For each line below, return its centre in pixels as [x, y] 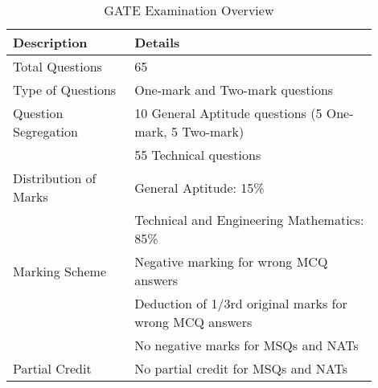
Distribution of [55, 178]
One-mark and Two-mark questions [234, 90]
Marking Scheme [60, 271]
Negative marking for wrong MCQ [231, 261]
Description [50, 42]
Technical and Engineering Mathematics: [249, 220]
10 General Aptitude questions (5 [228, 113]
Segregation [45, 131]
